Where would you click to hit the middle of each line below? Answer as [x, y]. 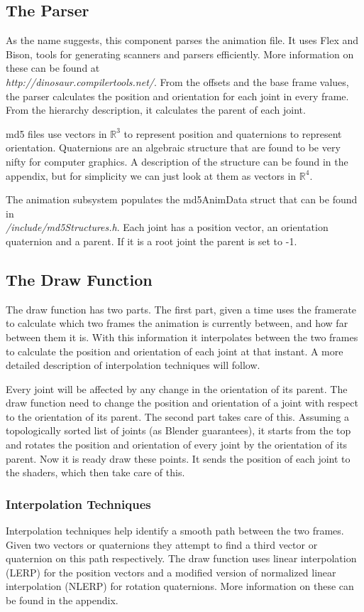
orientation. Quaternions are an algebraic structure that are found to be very [173, 147]
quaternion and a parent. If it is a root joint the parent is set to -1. [151, 241]
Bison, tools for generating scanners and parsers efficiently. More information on [180, 54]
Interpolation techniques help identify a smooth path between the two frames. [175, 531]
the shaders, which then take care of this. [95, 472]
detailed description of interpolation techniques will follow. [133, 365]
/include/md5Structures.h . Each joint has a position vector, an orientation [167, 227]
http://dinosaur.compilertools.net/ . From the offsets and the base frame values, [177, 81]
